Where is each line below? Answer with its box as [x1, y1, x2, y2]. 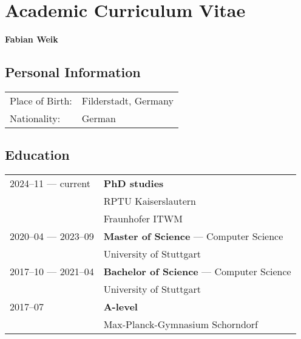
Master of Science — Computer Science [103, 229, 283, 244]
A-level [103, 300, 138, 314]
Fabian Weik [5, 33, 58, 46]
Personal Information [5, 63, 141, 81]
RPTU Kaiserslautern [103, 194, 196, 208]
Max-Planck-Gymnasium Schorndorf [103, 317, 259, 332]
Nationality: [10, 111, 61, 125]
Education [5, 145, 70, 164]
